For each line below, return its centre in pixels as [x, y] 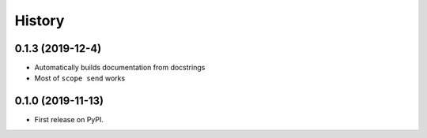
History [40, 21]
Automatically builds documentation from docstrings [120, 68]
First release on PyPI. [69, 120]
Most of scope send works [80, 78]
